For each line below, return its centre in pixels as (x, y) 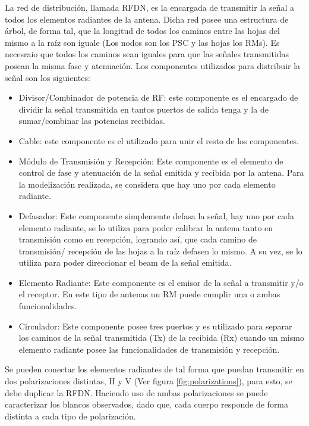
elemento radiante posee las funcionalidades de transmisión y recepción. (149, 349)
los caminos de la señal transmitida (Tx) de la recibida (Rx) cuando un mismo (161, 338)
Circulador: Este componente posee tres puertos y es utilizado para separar (155, 326)
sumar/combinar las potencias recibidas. (92, 121)
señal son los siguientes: (48, 77)
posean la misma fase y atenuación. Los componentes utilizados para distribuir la (153, 65)
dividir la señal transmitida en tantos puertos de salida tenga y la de (144, 109)
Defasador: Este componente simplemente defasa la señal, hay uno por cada (157, 215)
